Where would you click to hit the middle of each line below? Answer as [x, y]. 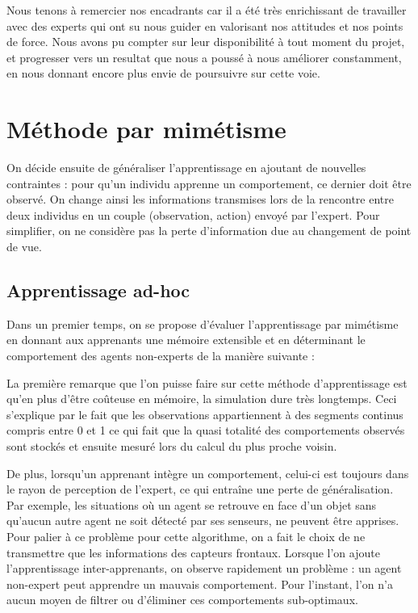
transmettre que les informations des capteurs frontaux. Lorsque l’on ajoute [193, 552]
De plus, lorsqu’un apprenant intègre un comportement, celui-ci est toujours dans [208, 473]
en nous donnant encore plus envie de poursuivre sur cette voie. [163, 73]
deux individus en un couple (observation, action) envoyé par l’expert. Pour [193, 214]
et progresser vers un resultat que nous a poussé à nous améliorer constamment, [204, 57]
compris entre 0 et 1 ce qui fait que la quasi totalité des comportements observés [206, 430]
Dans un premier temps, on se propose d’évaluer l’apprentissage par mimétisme [203, 323]
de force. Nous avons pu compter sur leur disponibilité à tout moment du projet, [206, 42]
